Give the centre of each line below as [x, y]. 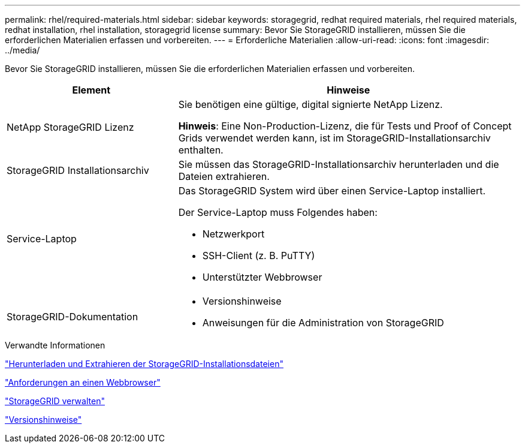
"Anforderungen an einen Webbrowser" [83, 382]
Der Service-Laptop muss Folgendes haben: [278, 212]
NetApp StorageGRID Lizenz [70, 127]
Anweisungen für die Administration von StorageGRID [323, 323]
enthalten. [201, 150]
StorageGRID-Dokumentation [73, 317]
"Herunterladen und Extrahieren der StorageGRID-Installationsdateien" [144, 364]
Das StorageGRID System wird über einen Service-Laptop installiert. [332, 191]
